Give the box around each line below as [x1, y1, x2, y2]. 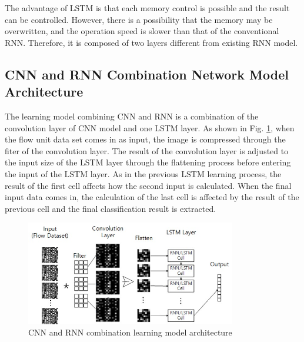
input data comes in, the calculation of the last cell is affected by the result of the [5, 191, 299, 203]
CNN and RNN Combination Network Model [5, 65, 289, 83]
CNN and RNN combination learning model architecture [28, 326, 232, 338]
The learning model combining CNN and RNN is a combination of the [5, 109, 259, 122]
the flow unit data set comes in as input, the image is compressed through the [5, 133, 286, 145]
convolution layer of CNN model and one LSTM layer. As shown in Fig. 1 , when [5, 121, 295, 134]
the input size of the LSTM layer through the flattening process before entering [5, 156, 291, 168]
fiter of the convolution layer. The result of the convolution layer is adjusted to [5, 144, 289, 157]
